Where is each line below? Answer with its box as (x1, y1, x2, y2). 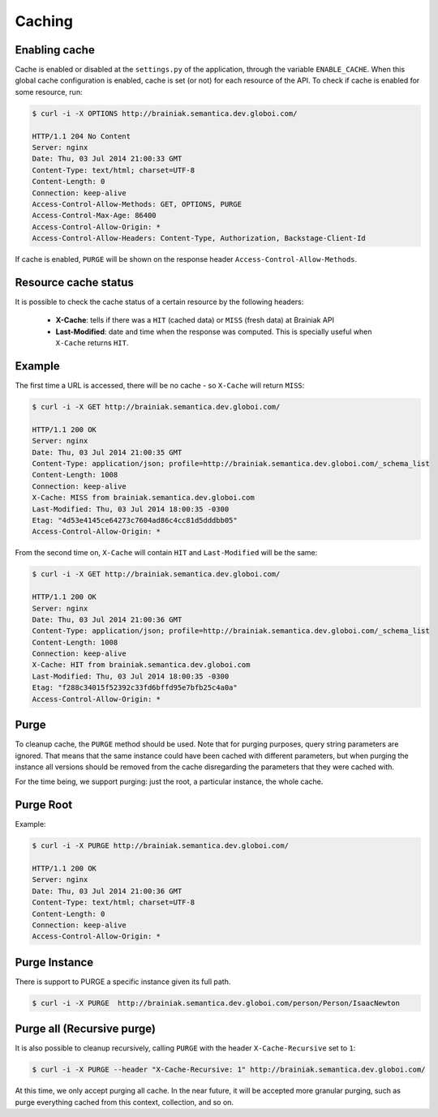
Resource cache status (15, 276, 134, 289)
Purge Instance (15, 955, 94, 969)
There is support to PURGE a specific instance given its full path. (15, 977, 231, 986)
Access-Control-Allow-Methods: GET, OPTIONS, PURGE (32, 199, 243, 208)
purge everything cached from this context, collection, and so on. (15, 1097, 234, 1106)
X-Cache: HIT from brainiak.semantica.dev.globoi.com (32, 661, 251, 670)
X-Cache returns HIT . (55, 338, 129, 348)
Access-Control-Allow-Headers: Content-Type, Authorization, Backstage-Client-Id (32, 233, 367, 243)
